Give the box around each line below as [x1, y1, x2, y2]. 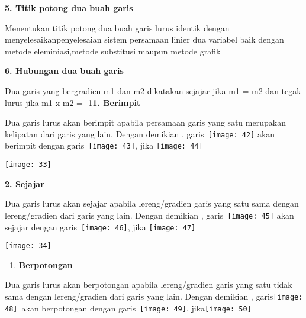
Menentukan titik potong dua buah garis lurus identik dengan [5, 21, 230, 34]
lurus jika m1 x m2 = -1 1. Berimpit [5, 96, 141, 108]
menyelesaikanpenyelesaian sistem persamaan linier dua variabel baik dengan [5, 33, 284, 46]
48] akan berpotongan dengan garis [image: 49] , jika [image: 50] [5, 301, 252, 314]
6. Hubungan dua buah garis [5, 65, 124, 77]
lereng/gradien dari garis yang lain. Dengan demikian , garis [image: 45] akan [5, 208, 294, 221]
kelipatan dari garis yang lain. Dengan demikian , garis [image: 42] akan [5, 127, 275, 140]
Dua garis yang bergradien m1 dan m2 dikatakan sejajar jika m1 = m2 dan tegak [5, 84, 301, 97]
